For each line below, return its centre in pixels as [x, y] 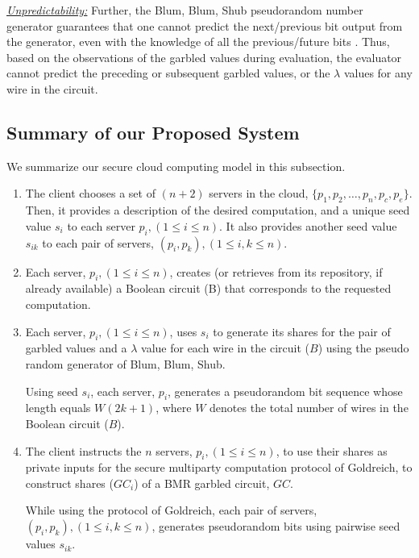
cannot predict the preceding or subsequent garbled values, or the [168, 73]
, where [174, 408]
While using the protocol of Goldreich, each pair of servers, [171, 510]
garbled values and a [76, 348]
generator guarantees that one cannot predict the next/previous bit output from [205, 25]
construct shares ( [69, 483]
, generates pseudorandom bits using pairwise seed [276, 526]
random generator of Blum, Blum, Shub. [125, 363]
